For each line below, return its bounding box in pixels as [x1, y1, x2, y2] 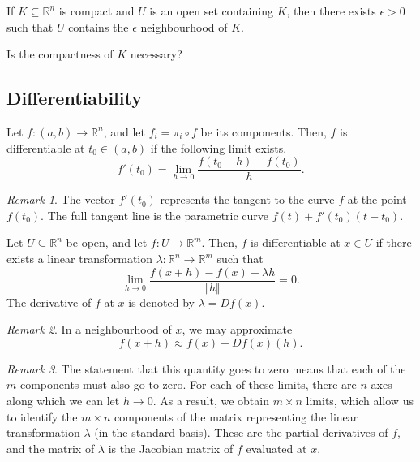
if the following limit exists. [150, 139, 287, 156]
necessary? [130, 45, 182, 63]
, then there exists [286, 2, 376, 19]
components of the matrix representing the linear [114, 408, 358, 425]
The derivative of [6, 293, 92, 310]
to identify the [6, 408, 78, 425]
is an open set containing [149, 2, 273, 19]
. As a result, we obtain [152, 392, 269, 409]
